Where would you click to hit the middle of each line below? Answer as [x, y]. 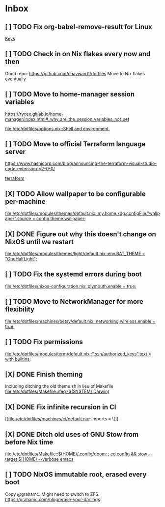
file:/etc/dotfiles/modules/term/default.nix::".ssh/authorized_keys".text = [78, 354]
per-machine [25, 202]
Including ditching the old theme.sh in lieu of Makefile [59, 386]
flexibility [20, 309]
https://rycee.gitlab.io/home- [34, 114]
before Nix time [29, 442]
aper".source [18, 219]
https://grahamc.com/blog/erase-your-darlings [53, 499]
